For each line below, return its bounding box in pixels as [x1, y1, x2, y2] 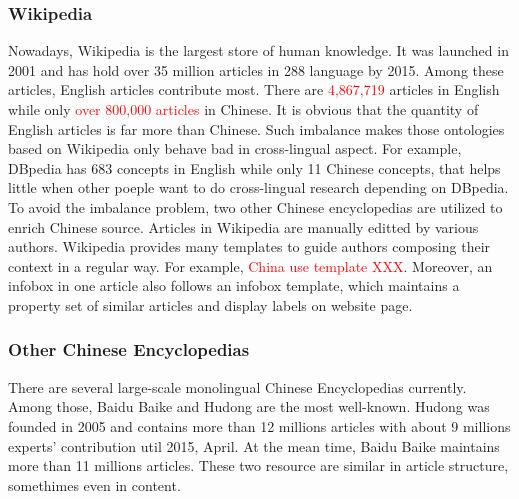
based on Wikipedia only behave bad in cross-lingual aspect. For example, [8, 138, 462, 159]
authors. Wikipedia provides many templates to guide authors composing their [8, 236, 491, 257]
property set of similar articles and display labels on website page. [8, 294, 413, 315]
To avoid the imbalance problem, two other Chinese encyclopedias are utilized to [8, 196, 503, 217]
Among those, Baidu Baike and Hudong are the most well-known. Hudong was [8, 396, 490, 417]
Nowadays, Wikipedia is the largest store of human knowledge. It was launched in [8, 40, 509, 61]
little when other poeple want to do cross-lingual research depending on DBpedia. [8, 177, 509, 198]
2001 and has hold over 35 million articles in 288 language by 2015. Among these [8, 59, 504, 80]
